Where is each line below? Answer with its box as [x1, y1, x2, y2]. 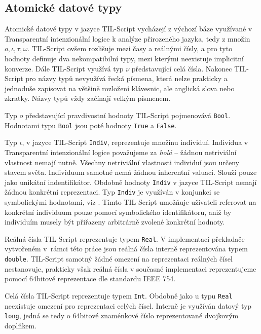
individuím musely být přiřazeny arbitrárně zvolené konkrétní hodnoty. [5, 216, 225, 227]
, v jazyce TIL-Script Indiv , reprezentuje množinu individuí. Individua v [22, 137, 248, 147]
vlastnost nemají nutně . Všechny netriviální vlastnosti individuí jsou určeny [5, 157, 239, 167]
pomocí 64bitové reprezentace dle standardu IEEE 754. [5, 273, 176, 284]
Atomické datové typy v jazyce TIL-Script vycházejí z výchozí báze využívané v [5, 23, 252, 34]
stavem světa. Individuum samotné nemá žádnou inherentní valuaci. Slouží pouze [5, 167, 257, 177]
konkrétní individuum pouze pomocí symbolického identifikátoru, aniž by [5, 206, 232, 217]
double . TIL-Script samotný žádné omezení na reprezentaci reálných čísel [5, 253, 233, 264]
